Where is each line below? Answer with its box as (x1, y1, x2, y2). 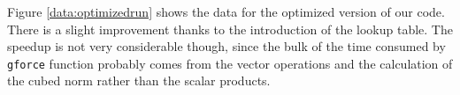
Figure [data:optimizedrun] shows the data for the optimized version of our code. (7, 3, 445, 20)
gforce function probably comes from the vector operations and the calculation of (7, 54, 453, 72)
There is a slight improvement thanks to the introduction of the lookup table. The (7, 19, 453, 38)
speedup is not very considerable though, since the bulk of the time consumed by (7, 37, 446, 55)
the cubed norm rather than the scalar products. (7, 71, 271, 90)
